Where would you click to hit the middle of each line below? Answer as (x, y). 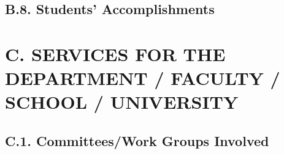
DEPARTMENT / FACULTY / (143, 78)
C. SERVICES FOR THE (115, 53)
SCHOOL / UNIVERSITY (122, 102)
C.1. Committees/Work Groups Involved (137, 140)
